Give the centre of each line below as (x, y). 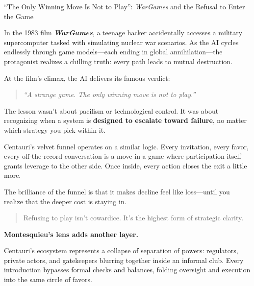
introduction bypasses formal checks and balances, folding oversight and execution (127, 270)
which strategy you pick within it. (55, 130)
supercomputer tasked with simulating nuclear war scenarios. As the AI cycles (121, 42)
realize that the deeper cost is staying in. (65, 201)
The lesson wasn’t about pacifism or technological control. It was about (111, 110)
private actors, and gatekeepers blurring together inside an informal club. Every (124, 260)
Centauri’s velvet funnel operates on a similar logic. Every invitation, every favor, (126, 146)
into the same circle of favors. (48, 279)
